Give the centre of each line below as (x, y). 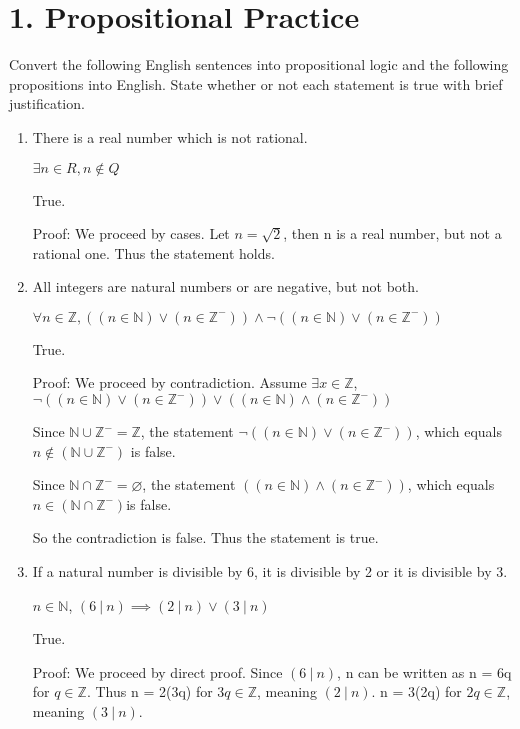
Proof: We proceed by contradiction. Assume (169, 382)
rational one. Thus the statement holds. (153, 252)
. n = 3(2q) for (416, 691)
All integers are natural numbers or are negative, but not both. (225, 286)
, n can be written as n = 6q (424, 671)
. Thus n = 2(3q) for (149, 691)
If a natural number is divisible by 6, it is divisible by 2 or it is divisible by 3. (270, 571)
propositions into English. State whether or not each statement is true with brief (256, 83)
